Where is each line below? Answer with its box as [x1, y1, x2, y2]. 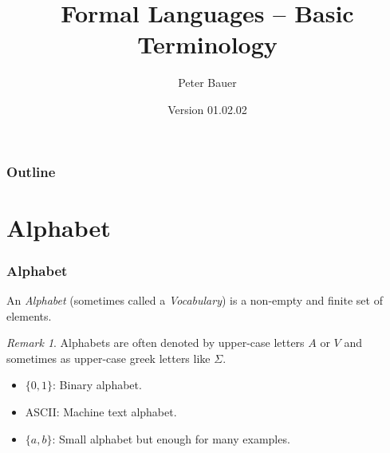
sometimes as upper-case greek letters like [6, 349, 211, 366]
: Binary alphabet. [53, 376, 142, 393]
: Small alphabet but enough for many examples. [52, 430, 290, 447]
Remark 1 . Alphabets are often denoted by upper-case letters [6, 334, 305, 351]
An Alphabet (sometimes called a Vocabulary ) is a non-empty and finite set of [6, 292, 383, 309]
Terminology [137, 28, 278, 61]
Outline [6, 161, 56, 181]
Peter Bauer [178, 74, 237, 91]
